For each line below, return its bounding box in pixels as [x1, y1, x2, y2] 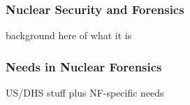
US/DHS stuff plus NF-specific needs [6, 85, 164, 100]
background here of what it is [6, 28, 132, 43]
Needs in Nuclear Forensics [6, 57, 162, 75]
